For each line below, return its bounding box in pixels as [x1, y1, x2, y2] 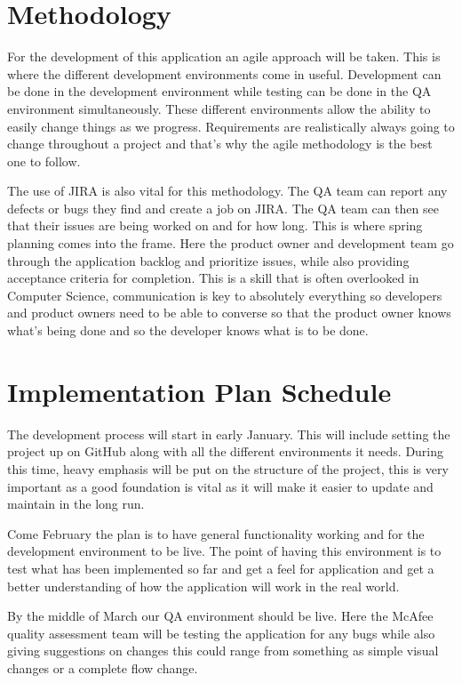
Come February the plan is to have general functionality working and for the [7, 524, 425, 542]
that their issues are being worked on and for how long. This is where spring [7, 216, 423, 235]
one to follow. [7, 151, 81, 170]
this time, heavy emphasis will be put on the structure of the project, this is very [7, 459, 449, 478]
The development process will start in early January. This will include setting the [7, 424, 450, 443]
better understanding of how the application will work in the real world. [7, 576, 400, 595]
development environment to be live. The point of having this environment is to [7, 542, 442, 560]
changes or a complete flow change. [7, 658, 198, 677]
